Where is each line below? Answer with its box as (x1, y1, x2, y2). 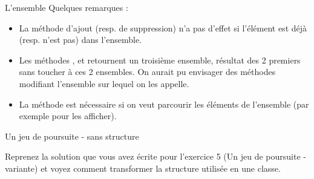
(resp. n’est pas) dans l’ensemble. (19, 33, 142, 46)
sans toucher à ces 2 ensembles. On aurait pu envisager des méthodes (19, 65, 276, 78)
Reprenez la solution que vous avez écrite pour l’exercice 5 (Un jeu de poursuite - (5, 150, 306, 163)
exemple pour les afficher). (19, 109, 117, 122)
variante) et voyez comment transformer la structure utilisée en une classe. (5, 161, 281, 174)
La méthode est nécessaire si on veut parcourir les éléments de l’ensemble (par (19, 97, 309, 110)
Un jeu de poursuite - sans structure (5, 129, 139, 142)
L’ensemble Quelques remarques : (5, 1, 128, 13)
